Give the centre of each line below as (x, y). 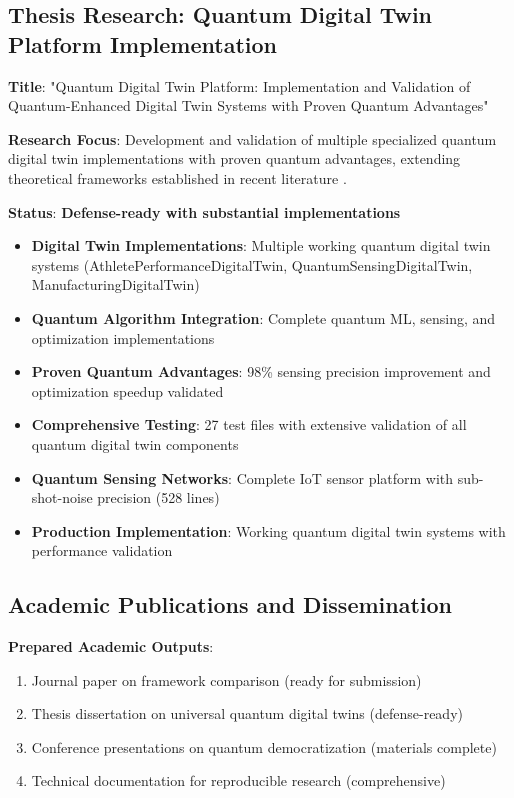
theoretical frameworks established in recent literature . (177, 177)
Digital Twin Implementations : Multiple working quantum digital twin (261, 245)
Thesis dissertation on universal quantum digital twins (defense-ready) (247, 713)
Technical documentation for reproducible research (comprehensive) (238, 780)
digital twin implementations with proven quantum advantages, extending (234, 158)
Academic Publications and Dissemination (230, 604)
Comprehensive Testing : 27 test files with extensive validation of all (249, 424)
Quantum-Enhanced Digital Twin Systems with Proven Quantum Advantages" (248, 105)
